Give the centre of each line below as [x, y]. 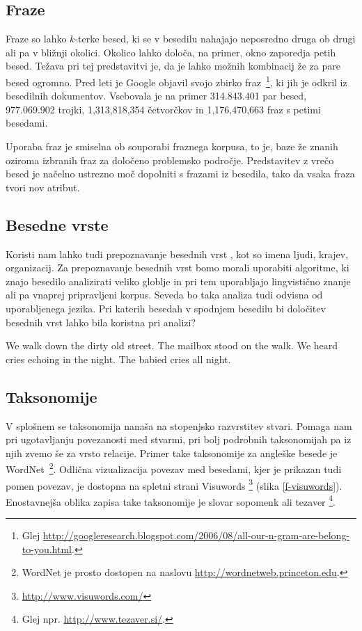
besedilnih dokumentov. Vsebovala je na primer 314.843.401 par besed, [156, 96]
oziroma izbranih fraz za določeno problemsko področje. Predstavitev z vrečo [170, 160]
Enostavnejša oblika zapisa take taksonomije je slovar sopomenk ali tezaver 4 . [171, 500]
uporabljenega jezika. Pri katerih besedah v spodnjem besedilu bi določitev [166, 308]
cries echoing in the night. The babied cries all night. [118, 359]
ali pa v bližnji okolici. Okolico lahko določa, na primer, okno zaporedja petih [171, 52]
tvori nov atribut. [43, 187]
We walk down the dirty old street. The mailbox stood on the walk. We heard [172, 345]
